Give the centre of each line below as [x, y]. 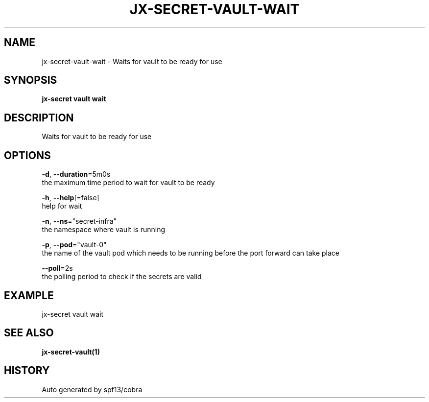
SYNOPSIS [31, 80]
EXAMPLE [29, 295]
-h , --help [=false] [71, 198]
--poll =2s [57, 268]
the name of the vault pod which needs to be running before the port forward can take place [191, 253]
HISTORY [27, 371]
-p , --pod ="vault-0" [74, 245]
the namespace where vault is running [104, 230]
